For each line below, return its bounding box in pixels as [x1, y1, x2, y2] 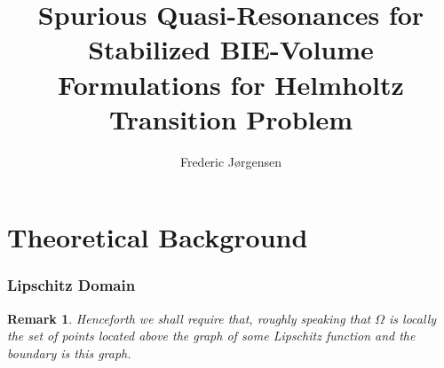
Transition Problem [108, 100, 353, 137]
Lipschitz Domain [7, 274, 136, 296]
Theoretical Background [7, 219, 308, 255]
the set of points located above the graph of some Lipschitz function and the [7, 326, 416, 345]
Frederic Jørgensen [179, 152, 282, 170]
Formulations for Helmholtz [58, 66, 404, 102]
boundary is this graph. [7, 343, 131, 362]
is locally [389, 309, 437, 327]
